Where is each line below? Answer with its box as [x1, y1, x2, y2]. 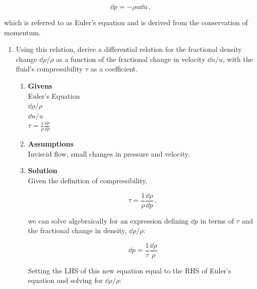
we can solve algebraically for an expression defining [28, 215, 189, 226]
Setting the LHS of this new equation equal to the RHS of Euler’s [28, 265, 231, 275]
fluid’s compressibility [16, 63, 83, 74]
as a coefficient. [90, 63, 138, 74]
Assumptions [28, 138, 74, 149]
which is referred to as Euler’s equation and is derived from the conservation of [4, 17, 248, 27]
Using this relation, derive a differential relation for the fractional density [16, 44, 242, 54]
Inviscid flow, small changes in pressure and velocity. [28, 148, 190, 159]
